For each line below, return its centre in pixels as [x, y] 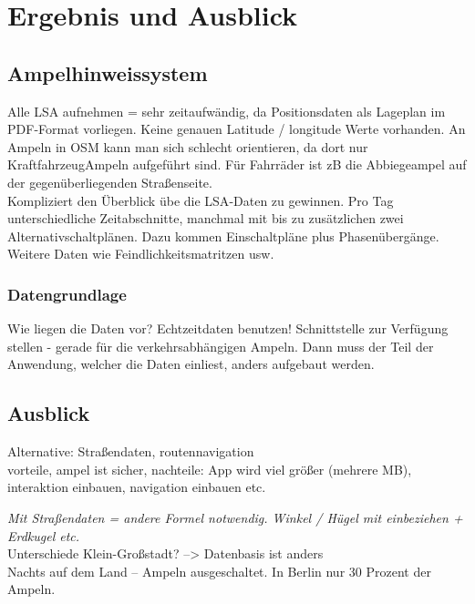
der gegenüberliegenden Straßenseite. [110, 182]
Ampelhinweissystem [108, 72]
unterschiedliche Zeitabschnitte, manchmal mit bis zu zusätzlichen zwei [206, 218]
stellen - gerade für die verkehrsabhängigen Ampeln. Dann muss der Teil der [221, 346]
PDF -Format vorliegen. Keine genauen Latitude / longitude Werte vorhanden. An [237, 129]
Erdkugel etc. [44, 535]
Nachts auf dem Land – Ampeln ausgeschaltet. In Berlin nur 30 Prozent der [219, 571]
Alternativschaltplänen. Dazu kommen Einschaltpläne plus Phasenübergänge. [223, 235]
